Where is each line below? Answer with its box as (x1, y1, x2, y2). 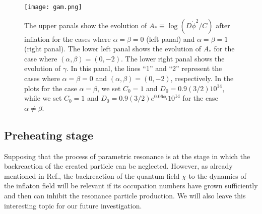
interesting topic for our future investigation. (4, 200, 142, 210)
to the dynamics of (188, 170, 246, 181)
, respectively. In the (170, 73, 234, 84)
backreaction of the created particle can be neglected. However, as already (4, 161, 233, 171)
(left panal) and (146, 33, 195, 44)
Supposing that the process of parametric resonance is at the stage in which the (4, 151, 250, 161)
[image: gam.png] (24, 4, 82, 11)
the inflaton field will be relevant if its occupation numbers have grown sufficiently (4, 180, 258, 191)
